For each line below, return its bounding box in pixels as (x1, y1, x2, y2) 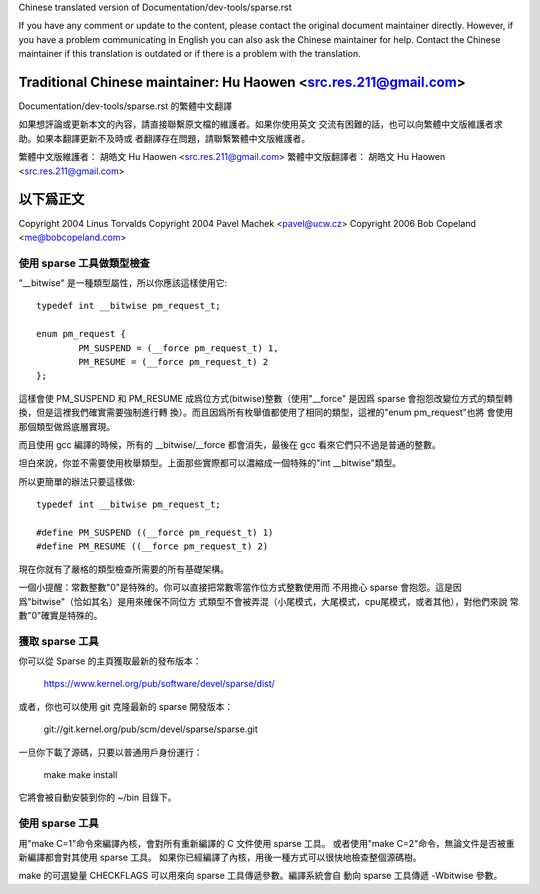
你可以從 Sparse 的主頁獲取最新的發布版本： (18, 655, 202, 667)
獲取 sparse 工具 (18, 634, 99, 648)
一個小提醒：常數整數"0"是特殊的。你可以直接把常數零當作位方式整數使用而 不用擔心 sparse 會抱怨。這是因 (18, 581, 462, 594)
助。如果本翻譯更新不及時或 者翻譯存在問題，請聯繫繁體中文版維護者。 (18, 132, 310, 144)
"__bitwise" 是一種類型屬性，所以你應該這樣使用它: (18, 277, 228, 289)
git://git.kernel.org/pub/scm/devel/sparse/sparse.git (43, 723, 259, 735)
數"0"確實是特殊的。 (18, 609, 103, 621)
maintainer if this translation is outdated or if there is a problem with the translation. (18, 48, 362, 60)
